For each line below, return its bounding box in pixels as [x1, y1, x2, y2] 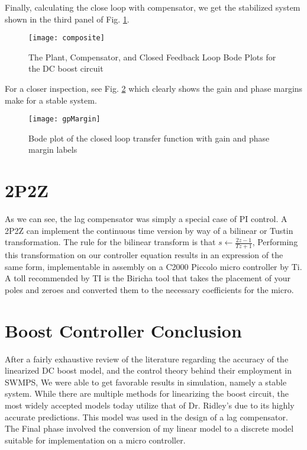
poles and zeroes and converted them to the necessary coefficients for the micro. [5, 283, 294, 295]
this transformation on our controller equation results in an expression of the [5, 249, 283, 261]
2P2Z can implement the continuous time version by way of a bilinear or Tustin [5, 224, 293, 236]
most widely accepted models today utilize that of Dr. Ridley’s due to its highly [5, 399, 295, 412]
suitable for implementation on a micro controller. [5, 433, 186, 446]
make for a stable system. [5, 94, 97, 106]
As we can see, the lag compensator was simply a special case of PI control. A [5, 213, 287, 225]
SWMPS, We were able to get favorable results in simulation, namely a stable [5, 375, 287, 388]
